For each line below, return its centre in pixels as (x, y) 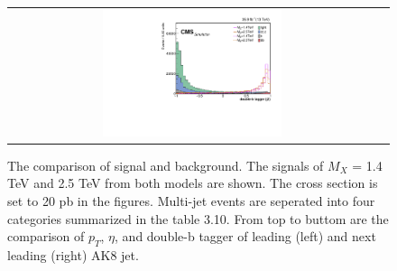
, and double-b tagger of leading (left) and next (245, 236)
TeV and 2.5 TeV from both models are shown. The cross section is (193, 183)
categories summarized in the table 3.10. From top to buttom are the (198, 218)
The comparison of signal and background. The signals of (166, 165)
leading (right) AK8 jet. (73, 254)
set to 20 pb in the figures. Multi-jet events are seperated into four (191, 200)
